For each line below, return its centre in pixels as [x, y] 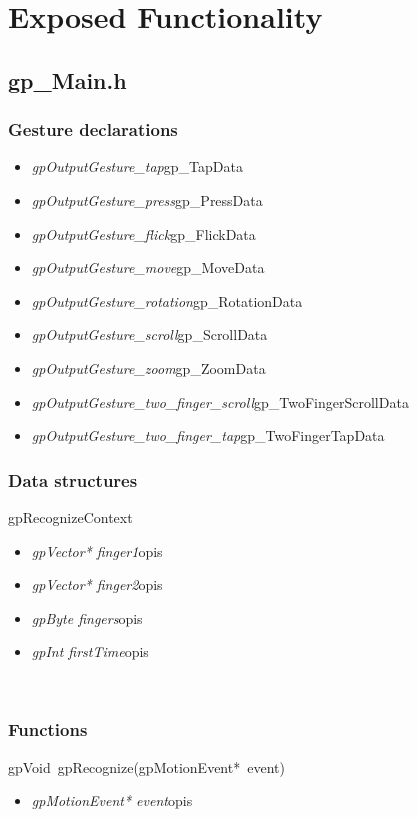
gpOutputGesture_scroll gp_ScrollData [149, 334]
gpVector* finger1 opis [97, 550]
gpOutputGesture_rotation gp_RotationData [167, 300]
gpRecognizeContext [70, 516]
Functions [48, 729]
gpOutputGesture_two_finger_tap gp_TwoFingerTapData [208, 435]
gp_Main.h [67, 79]
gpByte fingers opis [87, 617]
